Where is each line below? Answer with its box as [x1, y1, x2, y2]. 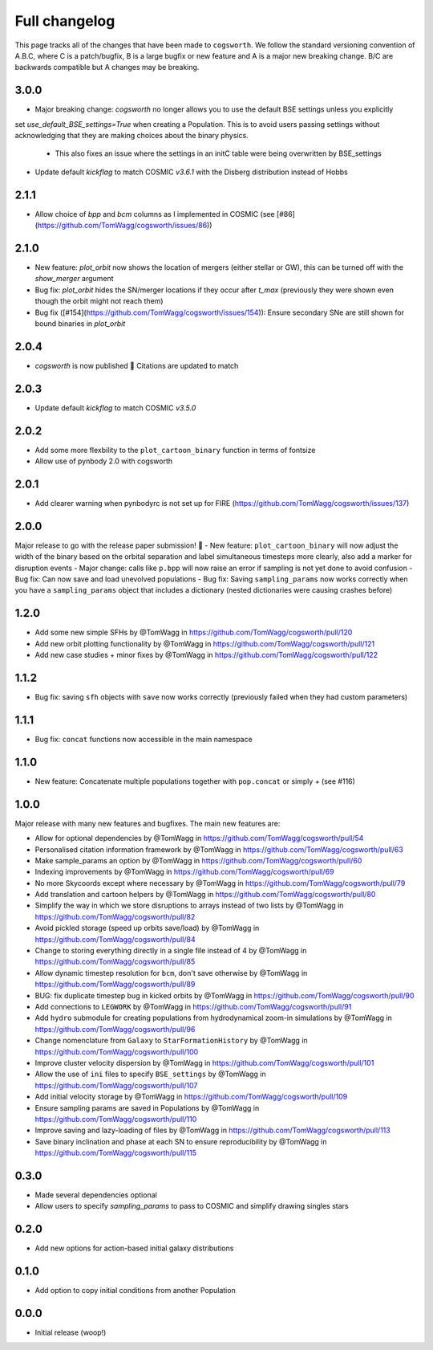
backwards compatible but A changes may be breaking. [14, 63, 200, 72]
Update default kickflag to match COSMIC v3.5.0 [34, 402, 196, 413]
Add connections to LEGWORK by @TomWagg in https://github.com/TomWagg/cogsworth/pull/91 [34, 1002, 352, 1011]
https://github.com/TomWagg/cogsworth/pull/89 [34, 980, 196, 989]
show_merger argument [34, 274, 114, 283]
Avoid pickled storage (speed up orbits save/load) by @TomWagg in [34, 924, 260, 933]
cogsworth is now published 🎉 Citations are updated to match [34, 361, 239, 370]
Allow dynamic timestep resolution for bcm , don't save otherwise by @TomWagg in [34, 968, 308, 977]
